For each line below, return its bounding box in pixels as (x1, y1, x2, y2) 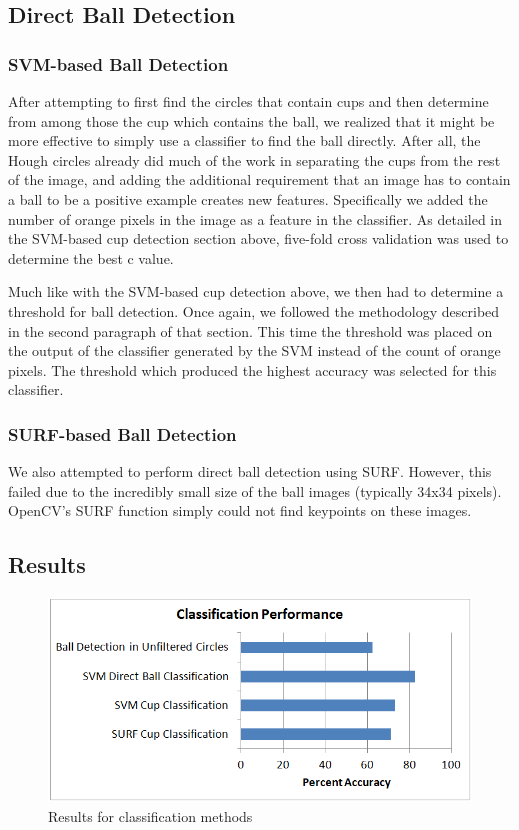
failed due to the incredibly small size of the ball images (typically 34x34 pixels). (8, 480, 502, 501)
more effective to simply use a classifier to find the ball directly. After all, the (8, 130, 481, 151)
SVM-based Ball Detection (8, 51, 229, 76)
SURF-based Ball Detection (8, 421, 237, 446)
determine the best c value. (8, 247, 174, 268)
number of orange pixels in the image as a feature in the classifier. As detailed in (8, 208, 503, 229)
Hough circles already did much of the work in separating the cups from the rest (8, 149, 501, 170)
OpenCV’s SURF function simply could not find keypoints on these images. (8, 500, 472, 521)
